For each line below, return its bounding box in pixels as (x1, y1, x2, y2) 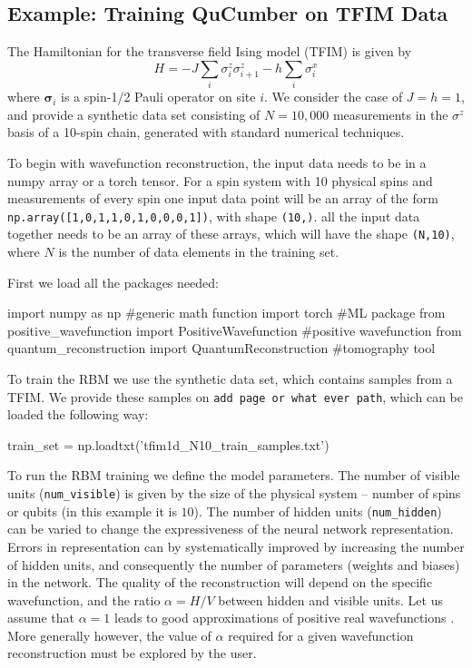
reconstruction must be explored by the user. (7, 643, 257, 663)
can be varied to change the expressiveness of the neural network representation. (7, 519, 454, 538)
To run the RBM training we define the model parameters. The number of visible (7, 466, 460, 485)
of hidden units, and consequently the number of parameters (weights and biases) (7, 555, 460, 574)
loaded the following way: (7, 405, 149, 424)
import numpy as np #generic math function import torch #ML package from (7, 303, 446, 322)
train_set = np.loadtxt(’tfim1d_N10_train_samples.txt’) (7, 435, 329, 454)
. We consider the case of (263, 87, 403, 106)
